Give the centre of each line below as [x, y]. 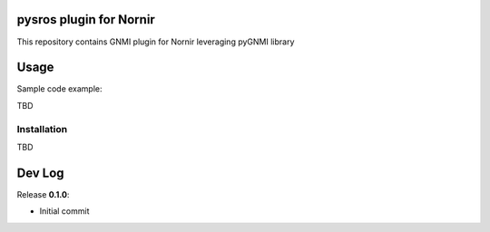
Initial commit [64, 211]
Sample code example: [60, 89]
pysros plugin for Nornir [86, 19]
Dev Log [40, 173]
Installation [42, 129]
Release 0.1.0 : [43, 194]
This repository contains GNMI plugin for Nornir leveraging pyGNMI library [156, 42]
